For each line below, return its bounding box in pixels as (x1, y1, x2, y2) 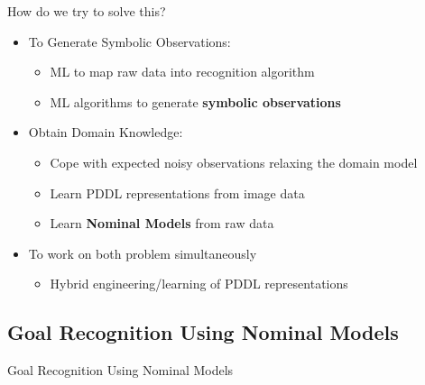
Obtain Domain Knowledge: (28, 123, 183, 142)
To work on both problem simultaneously (28, 243, 257, 262)
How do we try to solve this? (7, 2, 166, 20)
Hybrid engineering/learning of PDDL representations (50, 274, 348, 293)
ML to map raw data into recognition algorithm (50, 62, 315, 81)
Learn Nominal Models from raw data (50, 214, 274, 233)
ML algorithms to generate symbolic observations (50, 92, 341, 111)
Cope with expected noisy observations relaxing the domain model (50, 152, 418, 171)
